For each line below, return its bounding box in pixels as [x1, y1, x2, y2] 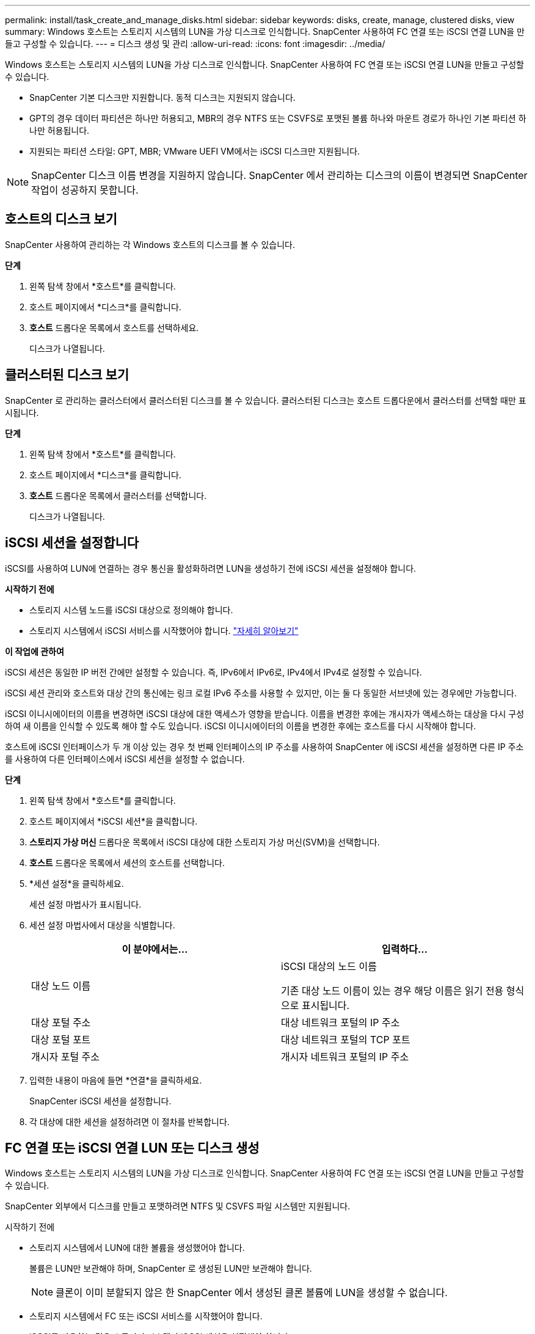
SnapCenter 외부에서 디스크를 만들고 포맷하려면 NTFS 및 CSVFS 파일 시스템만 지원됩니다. [5, 1201, 351, 1212]
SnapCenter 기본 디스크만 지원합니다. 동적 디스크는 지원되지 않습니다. [29, 92, 296, 103]
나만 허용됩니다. [29, 125, 90, 136]
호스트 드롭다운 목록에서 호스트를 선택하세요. [29, 322, 199, 333]
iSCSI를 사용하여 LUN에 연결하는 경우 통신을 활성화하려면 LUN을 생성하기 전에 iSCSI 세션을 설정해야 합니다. [5, 563, 417, 574]
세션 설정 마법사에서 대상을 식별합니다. [29, 919, 175, 930]
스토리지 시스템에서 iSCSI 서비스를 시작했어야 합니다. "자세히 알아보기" [29, 625, 299, 636]
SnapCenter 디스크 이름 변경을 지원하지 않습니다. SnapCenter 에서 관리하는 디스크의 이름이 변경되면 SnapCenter [31, 169, 528, 181]
